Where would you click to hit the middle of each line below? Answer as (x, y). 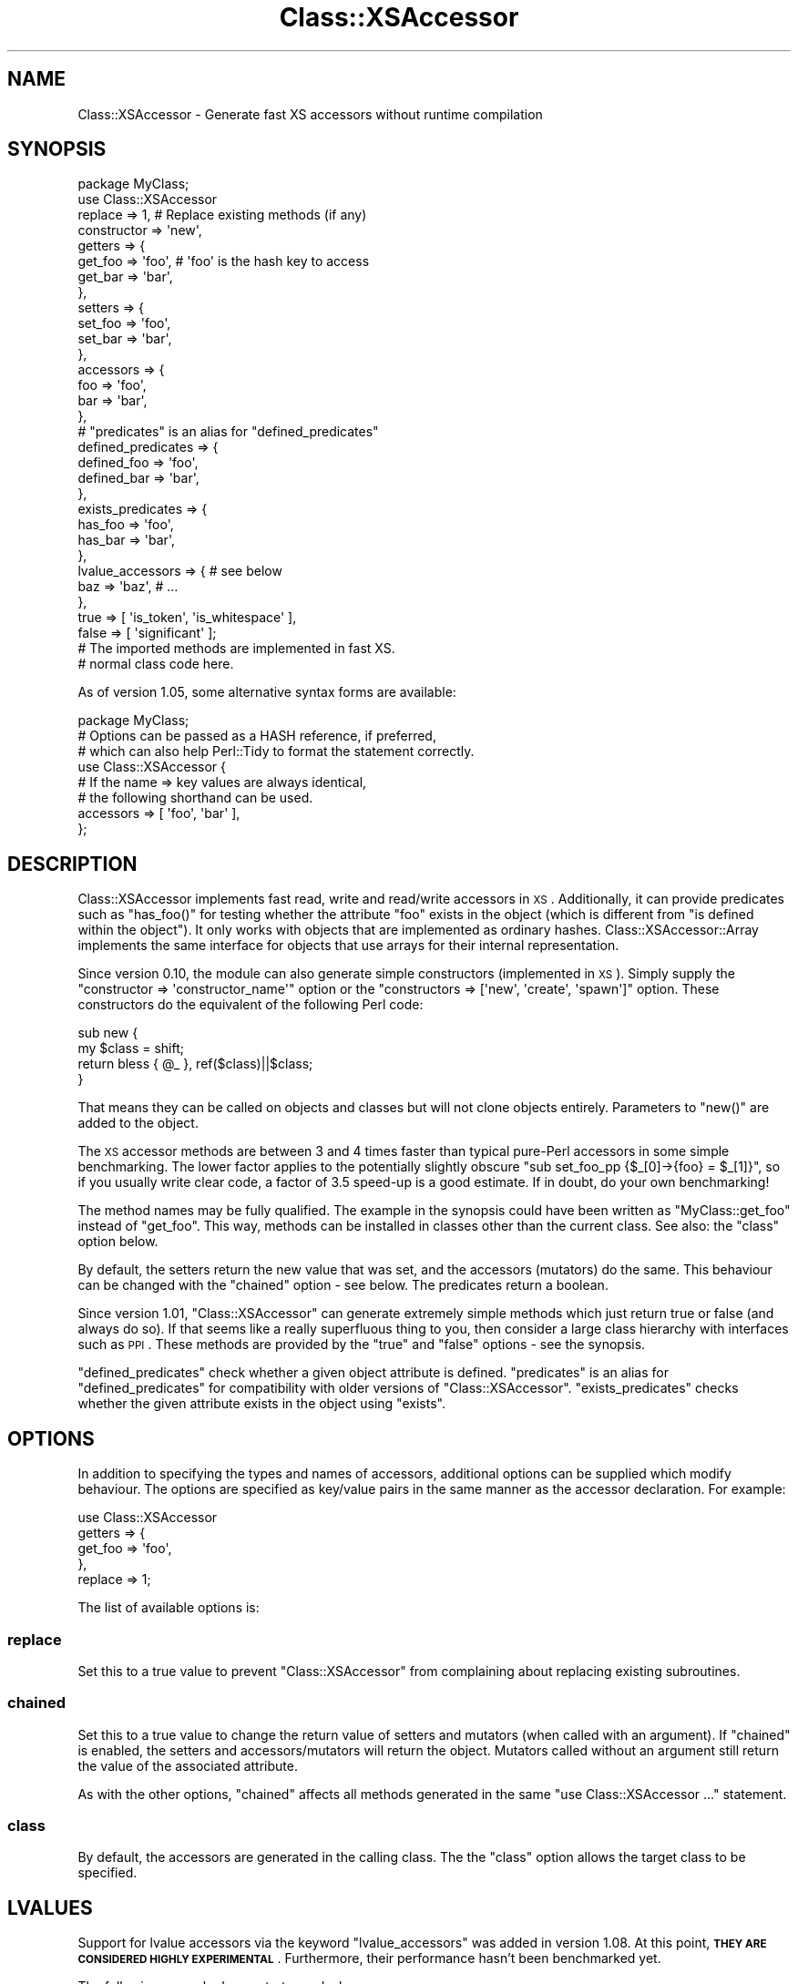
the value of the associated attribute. (188, 1765)
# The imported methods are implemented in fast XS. (236, 649)
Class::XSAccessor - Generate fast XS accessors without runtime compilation (310, 114)
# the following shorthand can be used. (195, 798)
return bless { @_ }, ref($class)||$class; (195, 1064)
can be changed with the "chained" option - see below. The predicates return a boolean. (343, 1285)
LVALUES (50, 1907)
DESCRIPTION (72, 864)
